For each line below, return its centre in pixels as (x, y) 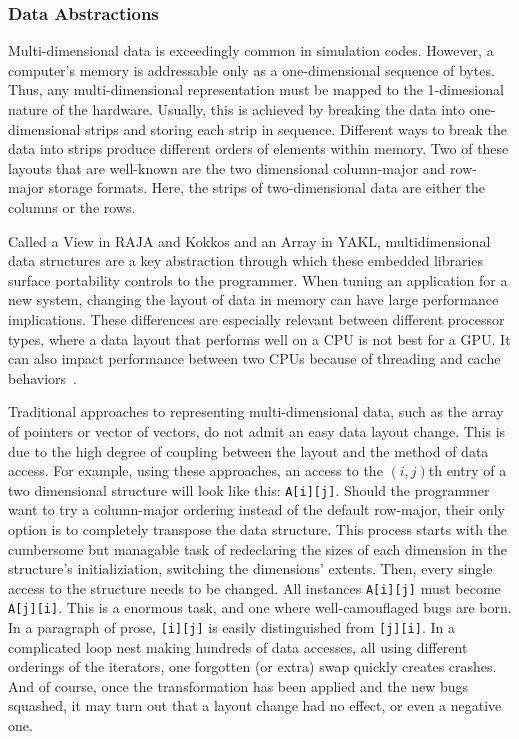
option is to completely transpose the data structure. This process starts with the (258, 528)
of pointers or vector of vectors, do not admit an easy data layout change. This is (257, 430)
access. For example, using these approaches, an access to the (195, 470)
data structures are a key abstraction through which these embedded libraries (246, 260)
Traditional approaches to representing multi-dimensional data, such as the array (256, 411)
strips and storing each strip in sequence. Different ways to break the (296, 128)
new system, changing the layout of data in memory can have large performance (253, 299)
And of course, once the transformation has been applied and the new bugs (238, 685)
